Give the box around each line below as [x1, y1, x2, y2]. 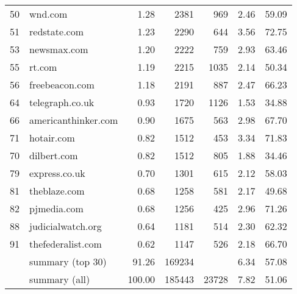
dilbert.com [29, 148, 78, 162]
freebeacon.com [29, 77, 95, 91]
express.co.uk [29, 166, 85, 180]
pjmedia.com [29, 201, 84, 215]
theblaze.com [29, 184, 85, 198]
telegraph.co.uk [29, 95, 95, 109]
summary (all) [29, 272, 90, 286]
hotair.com [29, 131, 75, 145]
